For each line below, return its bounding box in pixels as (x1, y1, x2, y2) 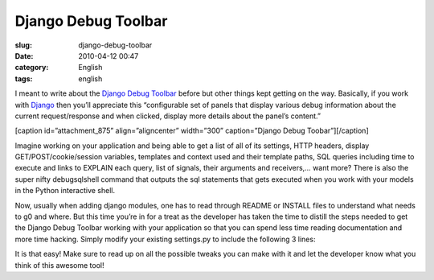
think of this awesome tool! (14, 260, 104, 270)
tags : (14, 73, 33, 84)
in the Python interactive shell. (14, 186, 116, 196)
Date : (14, 51, 34, 60)
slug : (14, 40, 32, 50)
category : (14, 63, 49, 72)
